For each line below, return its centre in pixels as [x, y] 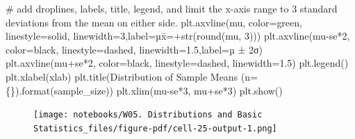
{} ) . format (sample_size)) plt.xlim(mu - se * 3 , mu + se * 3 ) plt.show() [144, 90]
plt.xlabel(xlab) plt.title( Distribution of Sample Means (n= [132, 76]
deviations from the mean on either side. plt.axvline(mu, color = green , [154, 22]
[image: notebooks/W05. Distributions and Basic [148, 115]
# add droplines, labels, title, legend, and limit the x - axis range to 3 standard [172, 8]
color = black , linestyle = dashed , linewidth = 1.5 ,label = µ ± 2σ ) [134, 49]
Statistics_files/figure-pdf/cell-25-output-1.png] [155, 128]
